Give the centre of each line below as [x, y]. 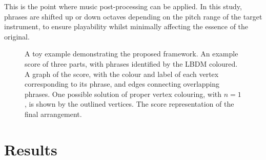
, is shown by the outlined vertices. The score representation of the [129, 104]
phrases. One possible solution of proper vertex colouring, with [123, 94]
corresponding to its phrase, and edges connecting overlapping [122, 84]
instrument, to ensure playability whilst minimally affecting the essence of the [126, 26]
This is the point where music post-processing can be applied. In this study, [123, 6]
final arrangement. [53, 114]
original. [17, 36]
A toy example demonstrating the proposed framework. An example [131, 54]
